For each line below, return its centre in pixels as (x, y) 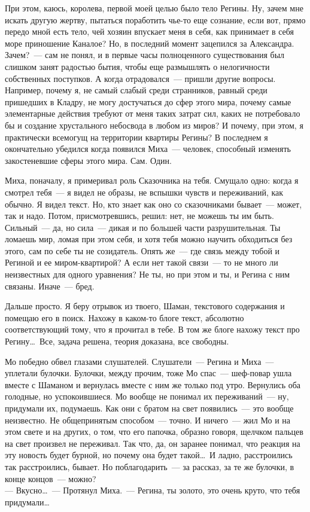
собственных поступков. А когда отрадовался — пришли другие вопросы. (140, 78)
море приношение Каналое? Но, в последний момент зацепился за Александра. (150, 43)
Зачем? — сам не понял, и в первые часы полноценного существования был (145, 55)
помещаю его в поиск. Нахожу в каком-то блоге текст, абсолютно (124, 317)
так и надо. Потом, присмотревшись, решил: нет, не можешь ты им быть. (139, 216)
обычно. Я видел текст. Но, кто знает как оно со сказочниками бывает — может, (154, 204)
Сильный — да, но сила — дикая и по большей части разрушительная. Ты (143, 227)
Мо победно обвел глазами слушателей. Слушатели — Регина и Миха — (139, 361)
